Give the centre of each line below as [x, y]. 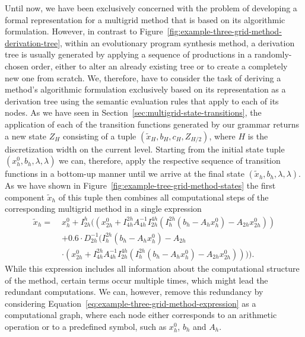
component [25, 197]
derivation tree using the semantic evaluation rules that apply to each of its [142, 101]
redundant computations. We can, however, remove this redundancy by [134, 292]
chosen [17, 66]
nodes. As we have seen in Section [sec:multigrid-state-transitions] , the [133, 112]
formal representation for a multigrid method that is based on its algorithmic [145, 19]
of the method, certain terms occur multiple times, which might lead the [136, 280]
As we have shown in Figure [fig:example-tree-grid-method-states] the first [140, 185]
